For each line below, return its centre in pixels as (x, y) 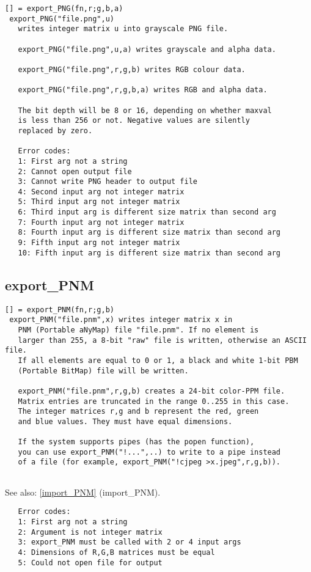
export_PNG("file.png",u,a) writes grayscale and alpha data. (147, 49)
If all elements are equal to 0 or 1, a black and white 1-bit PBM (158, 360)
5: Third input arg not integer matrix (99, 202)
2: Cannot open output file (75, 171)
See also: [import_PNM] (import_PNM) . (83, 492)
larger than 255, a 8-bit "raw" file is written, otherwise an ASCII (162, 340)
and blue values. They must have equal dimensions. (125, 421)
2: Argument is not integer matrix (90, 532)
